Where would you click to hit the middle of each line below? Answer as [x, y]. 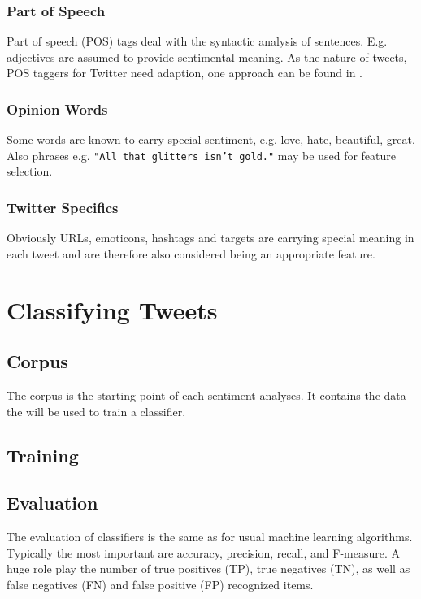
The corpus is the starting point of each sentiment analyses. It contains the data [206, 395]
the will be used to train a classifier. [96, 411]
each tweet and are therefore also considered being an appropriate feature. [191, 253]
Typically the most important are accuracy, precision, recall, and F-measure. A [204, 552]
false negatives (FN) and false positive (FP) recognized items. [160, 584]
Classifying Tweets [112, 309]
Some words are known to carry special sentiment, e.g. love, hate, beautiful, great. [211, 139]
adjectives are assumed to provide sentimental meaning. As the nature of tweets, [207, 56]
